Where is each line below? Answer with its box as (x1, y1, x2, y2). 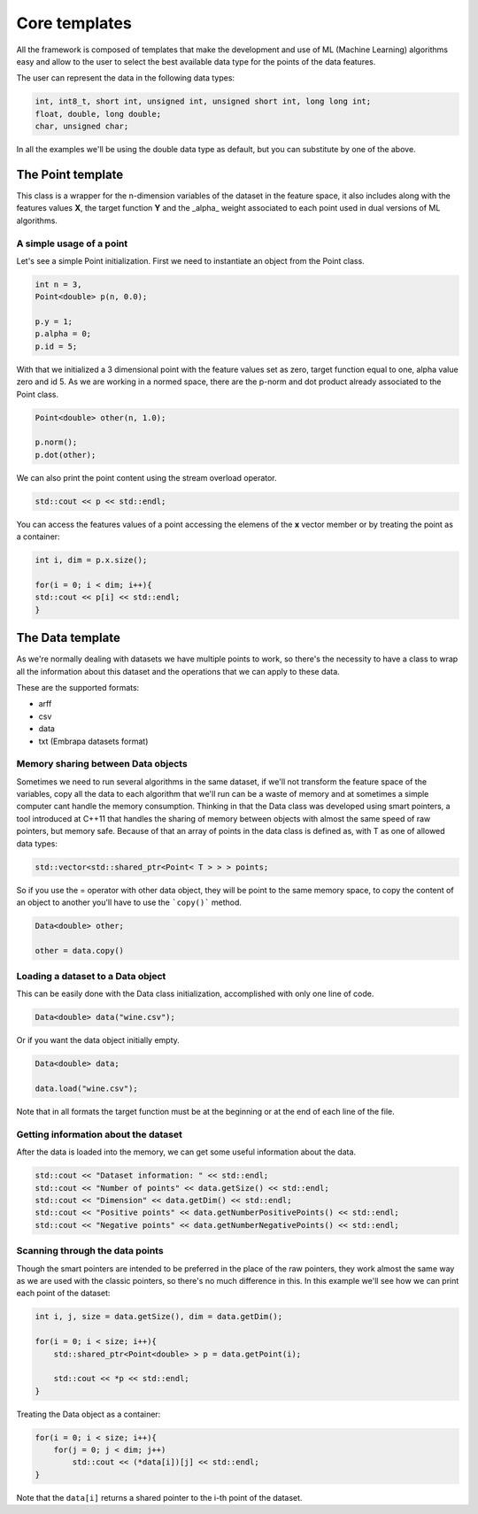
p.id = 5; (35, 341, 78, 351)
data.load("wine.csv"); (35, 1084, 139, 1093)
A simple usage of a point (16, 237, 128, 250)
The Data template (16, 630, 121, 645)
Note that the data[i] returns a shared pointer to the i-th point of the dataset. (16, 1492, 303, 1502)
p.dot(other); (35, 450, 96, 460)
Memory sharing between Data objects (16, 758, 188, 770)
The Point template (16, 166, 124, 182)
